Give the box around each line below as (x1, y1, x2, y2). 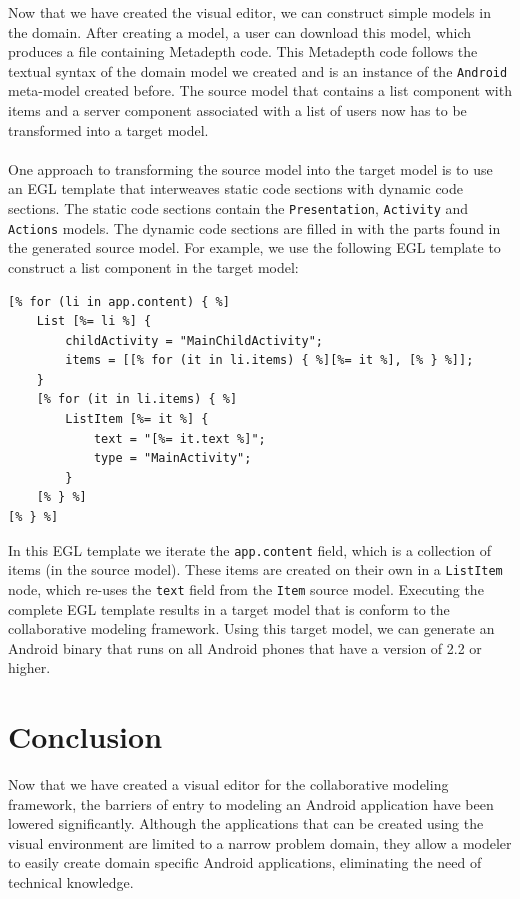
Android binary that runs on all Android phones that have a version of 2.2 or (8, 637, 482, 658)
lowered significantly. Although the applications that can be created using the (8, 813, 484, 834)
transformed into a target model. (8, 119, 209, 140)
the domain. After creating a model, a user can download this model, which (8, 21, 472, 42)
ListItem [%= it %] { (65, 412, 209, 427)
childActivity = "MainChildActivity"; (65, 333, 323, 348)
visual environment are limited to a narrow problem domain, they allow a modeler (8, 832, 512, 853)
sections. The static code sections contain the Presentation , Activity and (8, 198, 469, 218)
